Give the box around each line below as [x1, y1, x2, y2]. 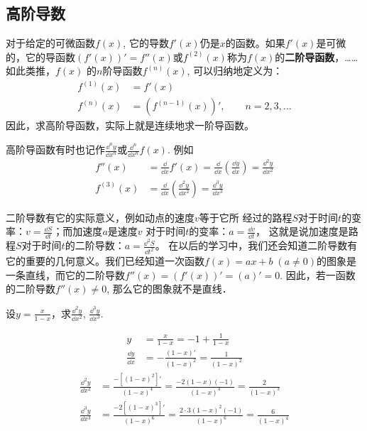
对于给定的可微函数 [6, 36, 95, 50]
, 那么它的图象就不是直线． [106, 281, 232, 296]
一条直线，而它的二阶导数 [6, 267, 125, 282]
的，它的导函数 [6, 49, 75, 64]
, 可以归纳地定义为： [187, 63, 283, 78]
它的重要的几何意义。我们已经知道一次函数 [6, 253, 204, 268]
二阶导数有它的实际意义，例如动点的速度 [6, 209, 195, 224]
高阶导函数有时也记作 [6, 142, 105, 157]
